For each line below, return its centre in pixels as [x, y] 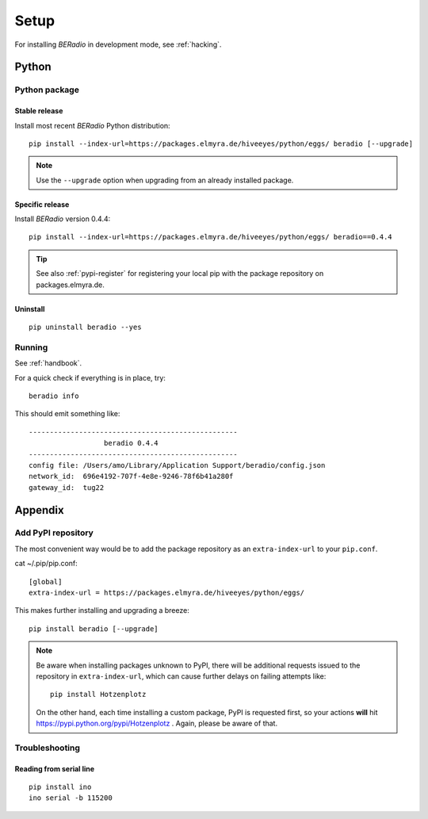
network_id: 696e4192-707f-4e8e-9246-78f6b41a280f [131, 476]
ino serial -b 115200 [71, 798]
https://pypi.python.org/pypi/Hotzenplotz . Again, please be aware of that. [157, 723]
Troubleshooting [48, 748]
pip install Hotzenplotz [98, 695]
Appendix [39, 510]
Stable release [39, 111]
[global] [46, 582]
